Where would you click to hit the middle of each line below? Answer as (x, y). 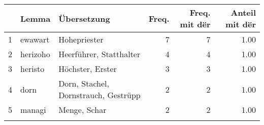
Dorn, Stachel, (84, 83)
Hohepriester (81, 39)
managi (33, 110)
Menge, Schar (82, 110)
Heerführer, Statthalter (100, 54)
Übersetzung (84, 18)
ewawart (35, 39)
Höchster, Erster (88, 69)
